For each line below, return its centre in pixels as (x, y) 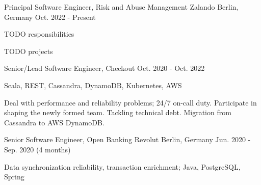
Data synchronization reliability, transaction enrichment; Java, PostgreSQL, (122, 166)
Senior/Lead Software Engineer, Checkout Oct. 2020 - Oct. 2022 (105, 68)
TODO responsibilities (39, 34)
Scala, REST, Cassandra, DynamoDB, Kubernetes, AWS (93, 85)
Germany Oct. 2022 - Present (50, 17)
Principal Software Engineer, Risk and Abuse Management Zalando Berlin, (121, 7)
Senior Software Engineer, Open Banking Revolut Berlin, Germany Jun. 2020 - (127, 139)
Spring (14, 177)
